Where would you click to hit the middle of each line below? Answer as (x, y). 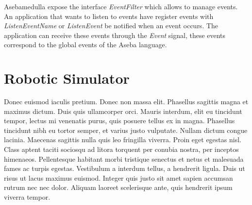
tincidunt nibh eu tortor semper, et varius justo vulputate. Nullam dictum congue (126, 130)
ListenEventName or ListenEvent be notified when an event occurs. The (111, 26)
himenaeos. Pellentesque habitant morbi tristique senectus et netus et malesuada (124, 158)
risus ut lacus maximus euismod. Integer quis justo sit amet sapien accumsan (118, 177)
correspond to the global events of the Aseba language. (85, 45)
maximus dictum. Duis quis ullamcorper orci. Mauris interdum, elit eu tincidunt (123, 111)
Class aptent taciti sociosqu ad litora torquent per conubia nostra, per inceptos (121, 149)
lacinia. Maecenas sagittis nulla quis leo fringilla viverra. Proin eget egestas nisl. (123, 140)
